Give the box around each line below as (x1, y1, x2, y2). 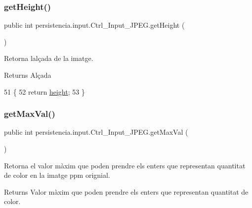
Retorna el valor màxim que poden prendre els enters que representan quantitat (4, 160, 246, 170)
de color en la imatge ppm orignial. (4, 170, 110, 180)
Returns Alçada (4, 70, 51, 80)
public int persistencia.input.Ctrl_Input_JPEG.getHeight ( (4, 20, 185, 30)
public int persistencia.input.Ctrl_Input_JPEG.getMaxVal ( (4, 127, 188, 137)
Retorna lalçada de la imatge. (4, 53, 93, 63)
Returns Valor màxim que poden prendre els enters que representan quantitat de (4, 186, 249, 197)
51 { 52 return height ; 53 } (4, 86, 85, 97)
